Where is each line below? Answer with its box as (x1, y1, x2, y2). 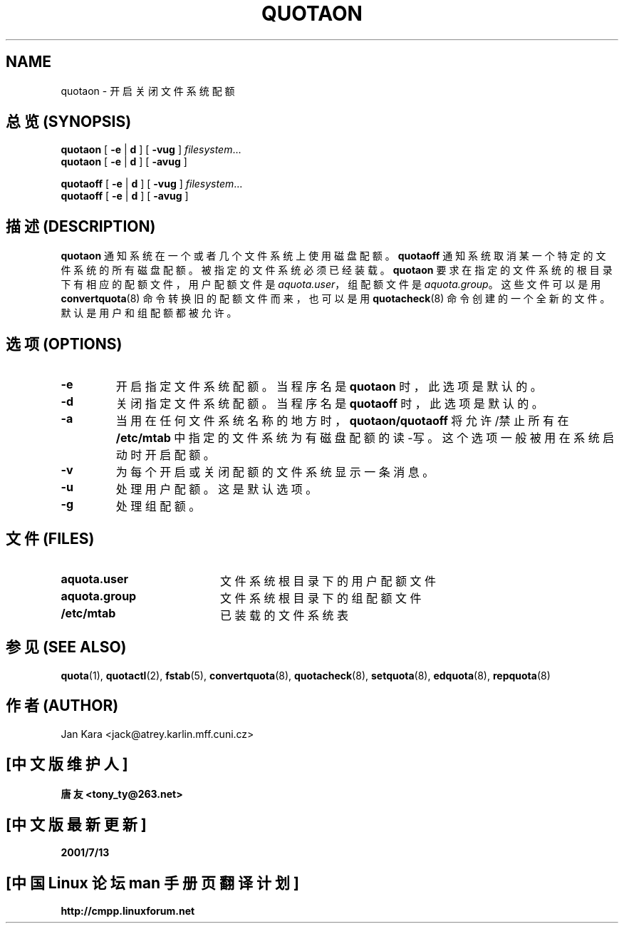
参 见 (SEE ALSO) (6, 638, 127, 657)
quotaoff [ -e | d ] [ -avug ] (61, 190, 189, 202)
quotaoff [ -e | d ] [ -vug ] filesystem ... (61, 178, 243, 190)
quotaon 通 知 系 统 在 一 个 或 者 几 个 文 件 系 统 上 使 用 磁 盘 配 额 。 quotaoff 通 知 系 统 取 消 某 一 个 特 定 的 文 (61, 250, 606, 262)
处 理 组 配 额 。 (115, 499, 201, 514)
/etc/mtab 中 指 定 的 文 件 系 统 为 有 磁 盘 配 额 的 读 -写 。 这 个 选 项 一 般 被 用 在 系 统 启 (115, 431, 615, 446)
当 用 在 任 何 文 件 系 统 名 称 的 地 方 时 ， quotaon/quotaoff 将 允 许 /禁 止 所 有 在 (115, 414, 569, 428)
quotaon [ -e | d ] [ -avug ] (61, 155, 187, 168)
